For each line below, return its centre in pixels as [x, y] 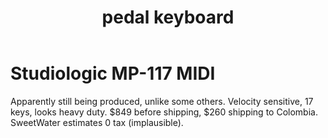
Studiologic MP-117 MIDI [113, 73]
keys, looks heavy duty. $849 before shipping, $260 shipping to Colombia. [164, 112]
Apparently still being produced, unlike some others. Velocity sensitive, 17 [162, 101]
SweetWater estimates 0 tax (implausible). [97, 122]
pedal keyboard [168, 17]
